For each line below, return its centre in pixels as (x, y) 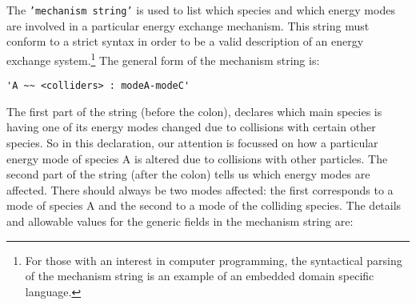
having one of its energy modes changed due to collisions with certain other (191, 127)
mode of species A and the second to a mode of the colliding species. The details (204, 205)
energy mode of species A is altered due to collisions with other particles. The (197, 158)
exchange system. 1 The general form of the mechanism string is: (163, 58)
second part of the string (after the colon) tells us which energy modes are (188, 174)
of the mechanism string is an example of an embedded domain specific (200, 276)
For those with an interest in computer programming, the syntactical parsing (214, 260)
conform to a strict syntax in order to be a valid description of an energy (185, 41)
